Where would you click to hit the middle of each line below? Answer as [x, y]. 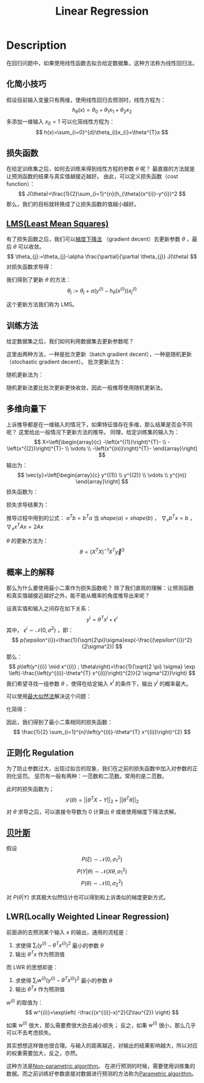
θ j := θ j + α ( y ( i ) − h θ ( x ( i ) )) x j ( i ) [102, 291]
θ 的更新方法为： [27, 541]
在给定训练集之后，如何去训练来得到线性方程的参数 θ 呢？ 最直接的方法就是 [101, 169]
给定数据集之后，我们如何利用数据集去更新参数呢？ [70, 341]
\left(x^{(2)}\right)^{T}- [36, 449]
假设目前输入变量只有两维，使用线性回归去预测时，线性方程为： [86, 100]
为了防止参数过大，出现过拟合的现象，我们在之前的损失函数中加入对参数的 [99, 769]
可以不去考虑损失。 [30, 1033]
